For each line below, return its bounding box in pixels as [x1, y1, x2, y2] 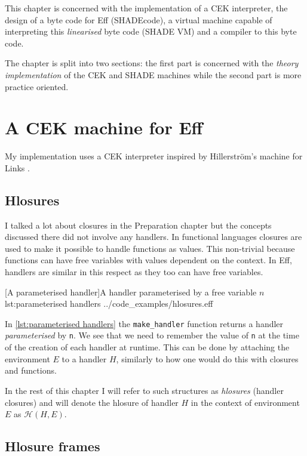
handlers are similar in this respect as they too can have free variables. [5, 266, 263, 278]
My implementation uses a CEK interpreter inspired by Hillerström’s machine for [5, 150, 303, 162]
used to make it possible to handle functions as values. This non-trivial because [5, 242, 295, 254]
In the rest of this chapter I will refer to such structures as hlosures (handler [5, 384, 284, 396]
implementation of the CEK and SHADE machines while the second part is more [5, 68, 302, 81]
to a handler [62, 352, 107, 365]
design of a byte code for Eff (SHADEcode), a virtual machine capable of [5, 13, 272, 26]
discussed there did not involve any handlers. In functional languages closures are [5, 230, 302, 243]
